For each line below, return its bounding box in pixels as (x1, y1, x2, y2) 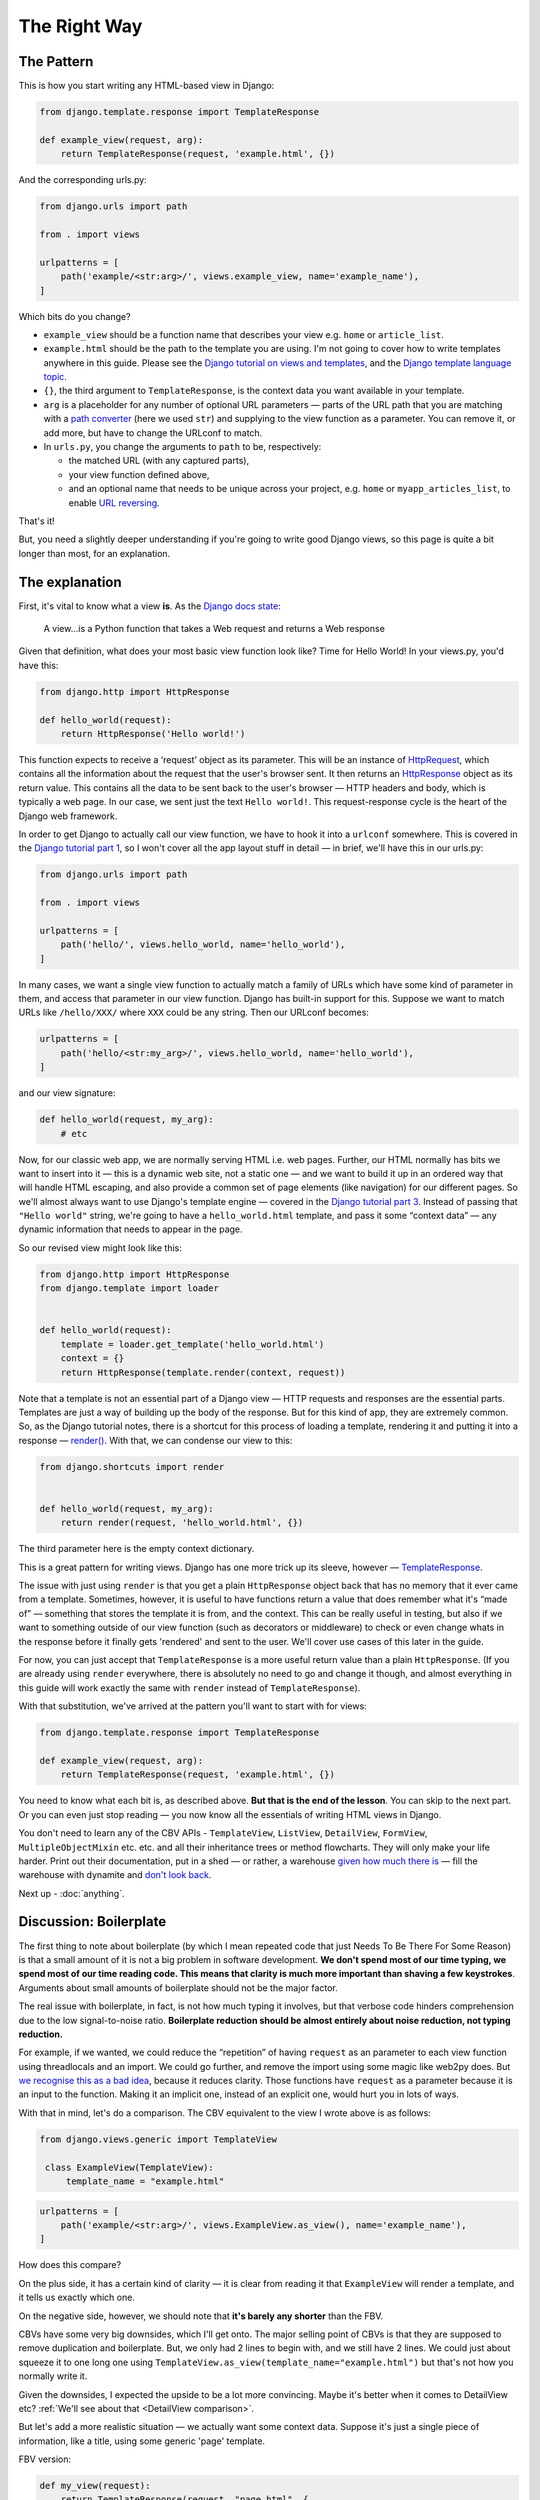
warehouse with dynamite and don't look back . (18, 1869, 212, 1881)
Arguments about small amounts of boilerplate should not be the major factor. (18, 1981, 339, 1994)
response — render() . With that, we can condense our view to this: (18, 1434, 293, 1446)
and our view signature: (18, 1087, 116, 1099)
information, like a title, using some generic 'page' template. (18, 2435, 265, 2447)
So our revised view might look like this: (18, 1241, 182, 1254)
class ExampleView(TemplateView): (45, 2161, 214, 2173)
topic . (43, 371, 67, 383)
